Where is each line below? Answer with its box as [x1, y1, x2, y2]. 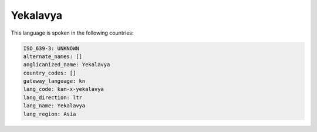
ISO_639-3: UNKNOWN [23, 45, 79, 52]
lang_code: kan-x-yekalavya [23, 86, 104, 93]
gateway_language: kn [23, 78, 86, 84]
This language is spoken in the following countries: [11, 29, 134, 36]
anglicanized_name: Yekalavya [23, 62, 110, 68]
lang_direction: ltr [23, 94, 82, 101]
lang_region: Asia [23, 110, 76, 117]
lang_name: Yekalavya [23, 103, 86, 109]
